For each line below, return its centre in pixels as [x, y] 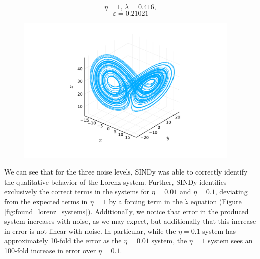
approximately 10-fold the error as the [63, 241]
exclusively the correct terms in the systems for [77, 191]
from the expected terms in [46, 201]
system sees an [230, 241]
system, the [169, 241]
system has [219, 231]
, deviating [231, 191]
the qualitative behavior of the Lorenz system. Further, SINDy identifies [115, 181]
